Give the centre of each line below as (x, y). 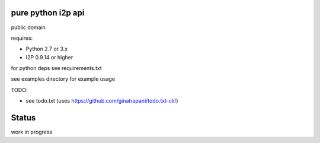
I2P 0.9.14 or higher (49, 57)
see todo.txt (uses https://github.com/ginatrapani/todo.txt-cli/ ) (102, 101)
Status (23, 118)
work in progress (32, 132)
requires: (22, 38)
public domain (28, 27)
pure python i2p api (48, 13)
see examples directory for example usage (63, 79)
